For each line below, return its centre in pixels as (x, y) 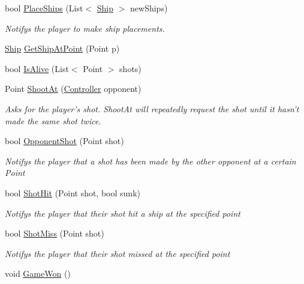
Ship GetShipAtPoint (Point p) (62, 48)
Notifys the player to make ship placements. (85, 28)
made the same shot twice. (53, 120)
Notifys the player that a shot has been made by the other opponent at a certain (151, 161)
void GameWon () (38, 273)
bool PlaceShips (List (44, 8)
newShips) (149, 8)
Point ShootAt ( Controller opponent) (73, 89)
